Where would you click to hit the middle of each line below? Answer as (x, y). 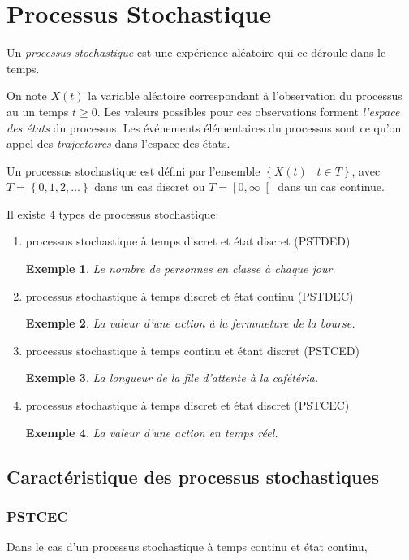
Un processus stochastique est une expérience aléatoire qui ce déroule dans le (196, 52)
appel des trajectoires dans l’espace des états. (118, 143)
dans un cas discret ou (150, 187)
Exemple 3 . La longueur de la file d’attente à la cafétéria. (172, 378)
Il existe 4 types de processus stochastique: (113, 213)
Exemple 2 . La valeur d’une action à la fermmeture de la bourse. (190, 323)
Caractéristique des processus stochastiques (193, 476)
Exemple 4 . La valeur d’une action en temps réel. (152, 432)
